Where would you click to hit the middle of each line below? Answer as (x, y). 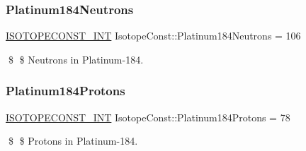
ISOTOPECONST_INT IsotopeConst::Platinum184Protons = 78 (148, 117)
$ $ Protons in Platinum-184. (73, 141)
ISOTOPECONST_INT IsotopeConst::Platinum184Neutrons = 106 (153, 36)
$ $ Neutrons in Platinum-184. (76, 59)
